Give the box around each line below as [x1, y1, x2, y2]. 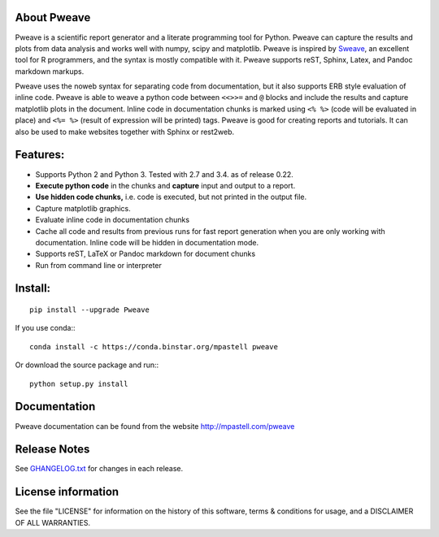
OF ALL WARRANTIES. [15, 518, 91, 527]
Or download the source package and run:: [15, 360, 159, 370]
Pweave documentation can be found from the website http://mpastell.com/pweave [15, 421, 295, 431]
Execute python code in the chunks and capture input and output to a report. [35, 180, 296, 190]
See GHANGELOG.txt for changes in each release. [15, 464, 184, 474]
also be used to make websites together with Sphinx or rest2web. [15, 127, 235, 136]
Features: [15, 148, 65, 162]
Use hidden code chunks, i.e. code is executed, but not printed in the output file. [35, 192, 307, 202]
